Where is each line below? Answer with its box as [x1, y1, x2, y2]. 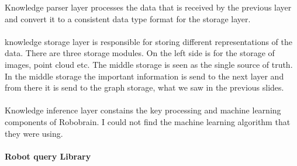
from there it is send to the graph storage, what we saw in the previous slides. [5, 81, 284, 94]
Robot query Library [5, 150, 91, 162]
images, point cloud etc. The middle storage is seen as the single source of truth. [5, 58, 293, 70]
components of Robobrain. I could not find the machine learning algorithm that [5, 115, 291, 127]
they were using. [5, 127, 63, 139]
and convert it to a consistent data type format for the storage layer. [5, 12, 251, 25]
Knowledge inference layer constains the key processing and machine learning [5, 104, 281, 116]
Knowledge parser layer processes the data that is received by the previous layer [5, 1, 292, 13]
